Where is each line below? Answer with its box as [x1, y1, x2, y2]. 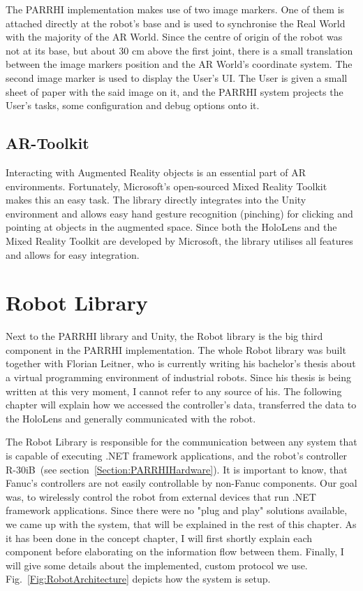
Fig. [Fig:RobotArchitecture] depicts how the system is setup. [6, 571, 271, 586]
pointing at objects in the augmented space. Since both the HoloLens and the [6, 220, 337, 234]
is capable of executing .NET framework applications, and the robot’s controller [6, 448, 348, 462]
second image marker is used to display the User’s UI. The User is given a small [6, 70, 348, 85]
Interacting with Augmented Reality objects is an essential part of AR [6, 164, 306, 179]
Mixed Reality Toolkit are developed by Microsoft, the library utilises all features [6, 233, 353, 248]
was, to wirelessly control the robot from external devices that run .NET [6, 489, 316, 504]
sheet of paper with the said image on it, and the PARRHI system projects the [6, 84, 343, 99]
